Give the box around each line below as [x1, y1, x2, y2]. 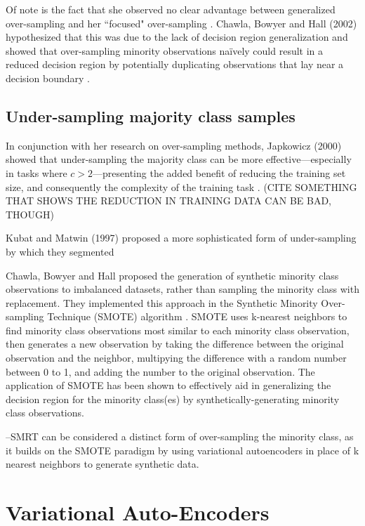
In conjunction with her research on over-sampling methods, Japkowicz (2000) [6, 138, 342, 152]
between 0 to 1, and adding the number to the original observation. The [6, 364, 315, 379]
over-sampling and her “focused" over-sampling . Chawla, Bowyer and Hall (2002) [6, 15, 357, 30]
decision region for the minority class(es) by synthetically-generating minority [6, 391, 340, 406]
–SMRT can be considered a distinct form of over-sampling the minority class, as [6, 429, 354, 444]
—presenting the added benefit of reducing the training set [93, 165, 346, 180]
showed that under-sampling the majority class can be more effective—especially [6, 152, 352, 166]
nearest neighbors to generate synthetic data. [6, 456, 199, 471]
